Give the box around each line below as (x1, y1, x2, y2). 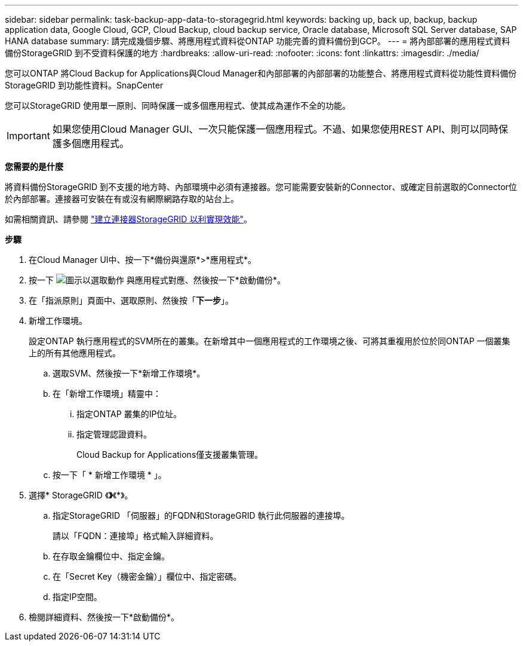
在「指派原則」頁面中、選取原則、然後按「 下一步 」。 (29, 295, 233, 305)
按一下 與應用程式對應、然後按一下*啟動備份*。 (29, 275, 285, 285)
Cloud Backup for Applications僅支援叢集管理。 (76, 449, 263, 460)
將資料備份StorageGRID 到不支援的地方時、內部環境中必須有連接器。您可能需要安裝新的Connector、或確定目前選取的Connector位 (5, 182, 517, 192)
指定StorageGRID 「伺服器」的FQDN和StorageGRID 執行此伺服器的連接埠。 (53, 510, 350, 521)
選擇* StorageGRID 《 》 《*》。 (29, 490, 133, 500)
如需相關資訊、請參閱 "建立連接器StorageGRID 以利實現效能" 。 (5, 214, 252, 224)
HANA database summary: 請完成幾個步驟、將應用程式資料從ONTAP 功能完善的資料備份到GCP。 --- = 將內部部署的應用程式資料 (5, 36, 510, 46)
